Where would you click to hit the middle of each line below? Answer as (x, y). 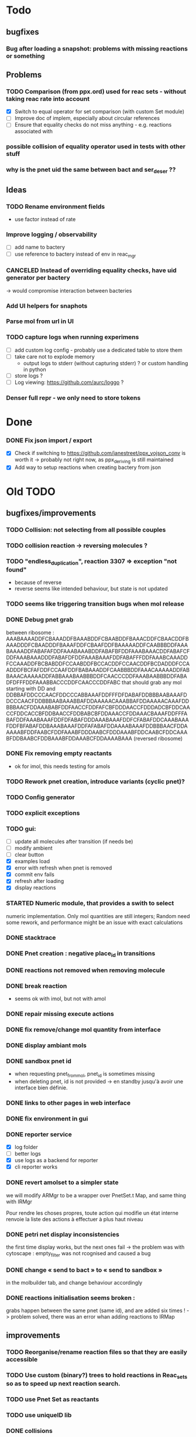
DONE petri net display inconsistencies (63, 1234)
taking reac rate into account (48, 98)
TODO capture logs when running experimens (73, 337)
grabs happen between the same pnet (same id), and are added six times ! (96, 1310)
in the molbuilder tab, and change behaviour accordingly (74, 1282)
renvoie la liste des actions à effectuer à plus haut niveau (75, 1219)
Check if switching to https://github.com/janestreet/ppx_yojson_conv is (100, 453)
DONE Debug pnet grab (40, 620)
